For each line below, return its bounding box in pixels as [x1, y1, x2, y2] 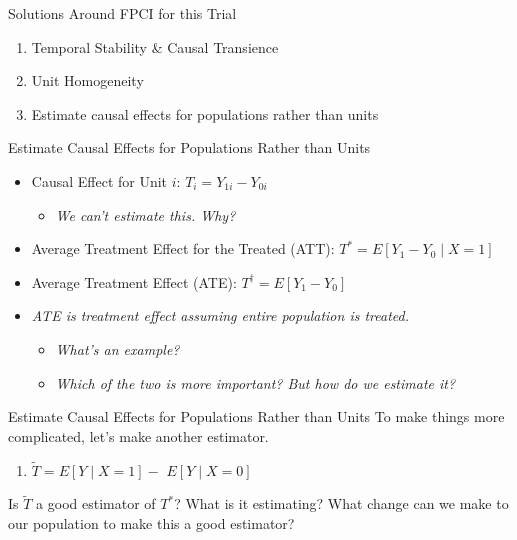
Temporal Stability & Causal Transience [31, 36, 279, 57]
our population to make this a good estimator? [8, 512, 295, 533]
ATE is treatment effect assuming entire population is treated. [31, 305, 409, 326]
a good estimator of [36, 493, 156, 514]
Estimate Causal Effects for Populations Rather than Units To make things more [8, 406, 505, 427]
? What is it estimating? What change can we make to [174, 493, 509, 514]
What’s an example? [55, 338, 180, 359]
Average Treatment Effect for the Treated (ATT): [31, 238, 335, 259]
